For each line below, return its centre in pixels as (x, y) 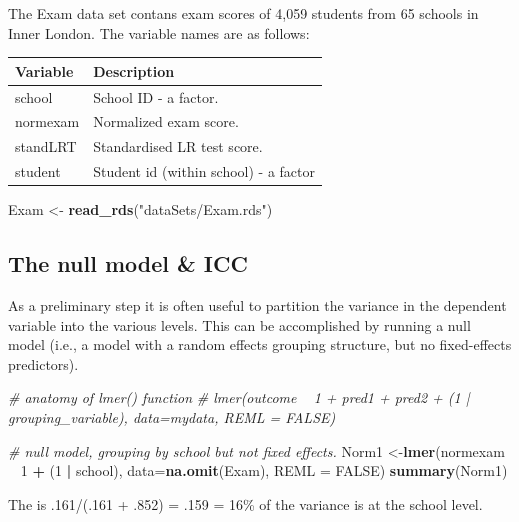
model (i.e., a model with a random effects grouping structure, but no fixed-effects (260, 344)
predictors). (43, 363)
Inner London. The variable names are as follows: (159, 32)
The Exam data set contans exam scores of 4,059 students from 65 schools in (243, 13)
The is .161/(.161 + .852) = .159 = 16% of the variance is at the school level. (245, 503)
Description (134, 70)
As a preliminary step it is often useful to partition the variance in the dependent (257, 304)
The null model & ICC (128, 263)
